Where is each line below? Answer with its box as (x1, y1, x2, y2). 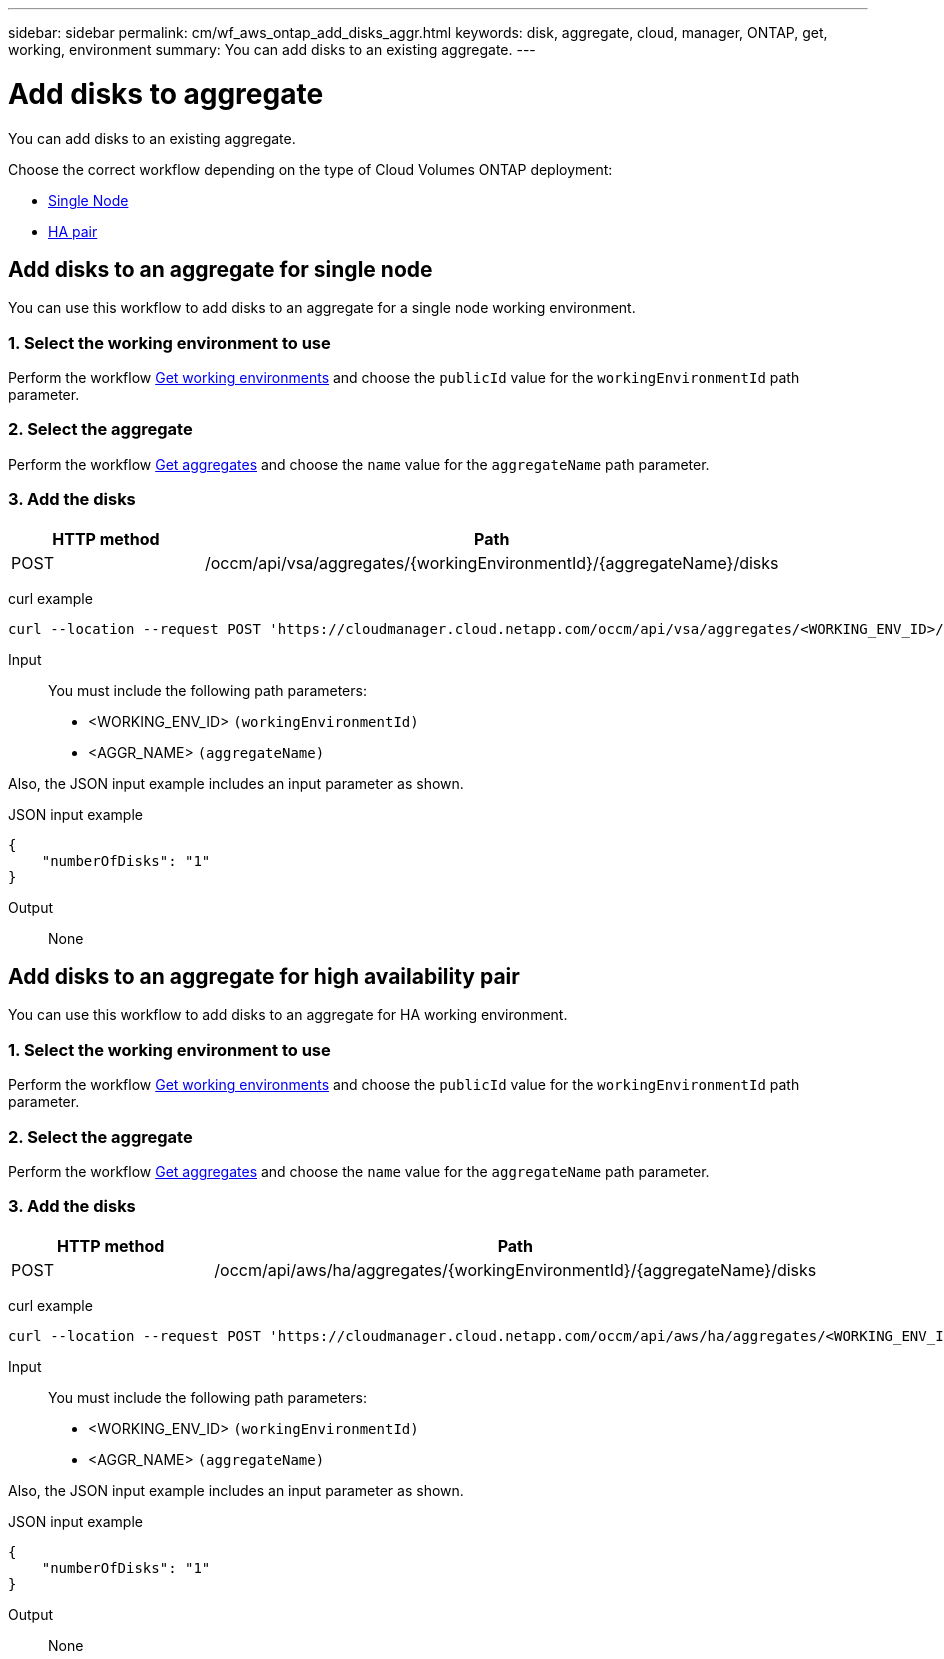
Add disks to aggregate (8, 76, 324, 111)
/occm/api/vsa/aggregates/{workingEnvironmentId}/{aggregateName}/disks (204, 552, 779, 573)
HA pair (48, 222, 98, 240)
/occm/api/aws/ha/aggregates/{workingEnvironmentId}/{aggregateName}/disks (214, 1259, 817, 1280)
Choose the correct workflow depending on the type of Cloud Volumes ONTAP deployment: (8, 160, 613, 178)
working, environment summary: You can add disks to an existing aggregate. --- (8, 41, 536, 58)
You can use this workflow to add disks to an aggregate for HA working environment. (8, 1006, 568, 1024)
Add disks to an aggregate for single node (8, 256, 433, 282)
